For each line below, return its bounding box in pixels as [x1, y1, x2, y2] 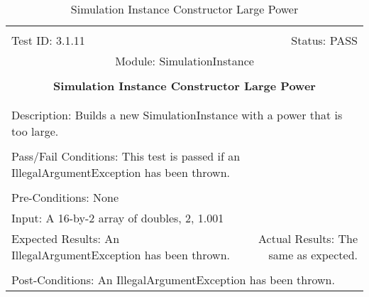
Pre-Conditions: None [11, 189, 119, 205]
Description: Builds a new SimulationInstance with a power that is [11, 107, 343, 123]
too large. [11, 123, 59, 139]
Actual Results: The [258, 230, 358, 247]
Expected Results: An [11, 230, 120, 247]
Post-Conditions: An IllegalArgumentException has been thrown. [11, 271, 335, 288]
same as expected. [268, 247, 358, 263]
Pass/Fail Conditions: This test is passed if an [11, 148, 241, 164]
